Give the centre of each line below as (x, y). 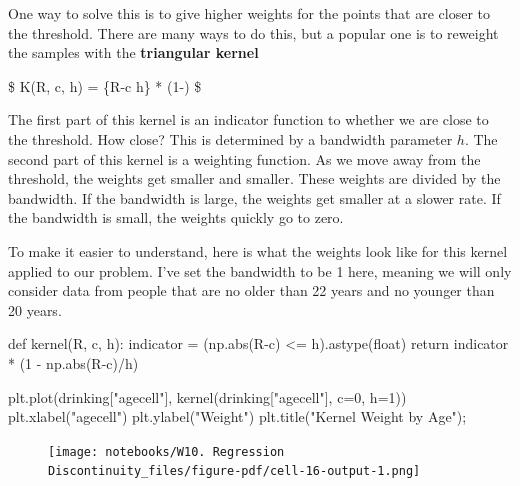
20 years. (35, 309)
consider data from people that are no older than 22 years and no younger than (251, 290)
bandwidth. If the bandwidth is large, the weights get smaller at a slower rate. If (254, 197)
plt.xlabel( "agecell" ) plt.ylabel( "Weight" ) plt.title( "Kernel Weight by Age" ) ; (237, 416)
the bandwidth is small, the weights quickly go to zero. (176, 217)
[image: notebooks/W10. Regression (166, 451)
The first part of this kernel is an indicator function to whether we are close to (248, 119)
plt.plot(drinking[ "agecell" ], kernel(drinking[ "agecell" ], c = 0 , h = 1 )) (207, 396)
